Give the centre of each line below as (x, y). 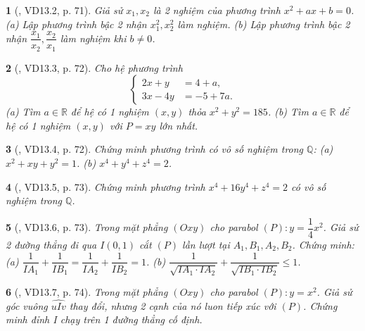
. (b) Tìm (288, 112)
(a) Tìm (23, 112)
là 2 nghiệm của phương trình (217, 10)
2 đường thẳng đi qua (51, 244)
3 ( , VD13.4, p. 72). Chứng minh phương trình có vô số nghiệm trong (155, 149)
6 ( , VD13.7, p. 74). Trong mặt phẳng (87, 291)
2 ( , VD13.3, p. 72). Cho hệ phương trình (94, 67)
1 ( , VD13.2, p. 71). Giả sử (64, 10)
